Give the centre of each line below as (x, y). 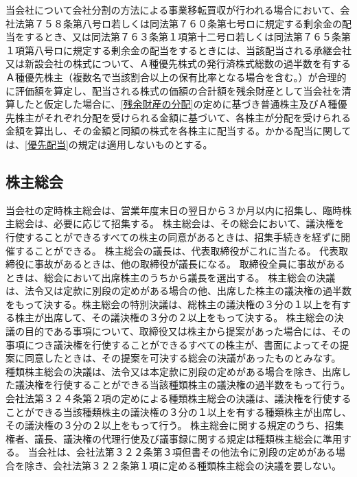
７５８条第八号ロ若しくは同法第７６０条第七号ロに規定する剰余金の (188, 23)
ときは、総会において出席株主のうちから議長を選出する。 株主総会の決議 (171, 277)
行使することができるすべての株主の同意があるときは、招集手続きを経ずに (173, 236)
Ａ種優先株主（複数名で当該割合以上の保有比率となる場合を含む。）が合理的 (176, 77)
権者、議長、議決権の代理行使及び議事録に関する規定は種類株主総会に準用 (174, 438)
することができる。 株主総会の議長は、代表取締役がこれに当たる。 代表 (177, 250)
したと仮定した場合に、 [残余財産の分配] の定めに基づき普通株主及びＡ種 (176, 104)
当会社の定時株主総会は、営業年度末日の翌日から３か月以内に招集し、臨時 (174, 210)
